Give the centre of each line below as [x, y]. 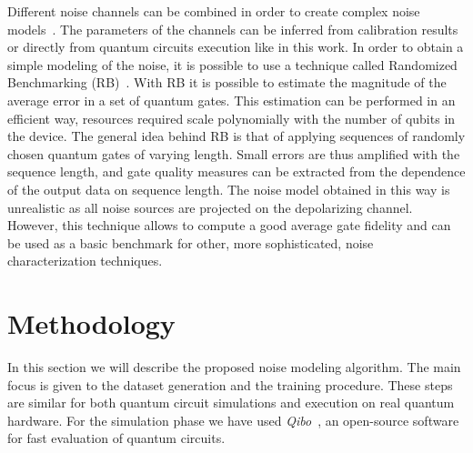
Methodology [91, 323]
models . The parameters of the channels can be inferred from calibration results [233, 29]
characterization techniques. [85, 261]
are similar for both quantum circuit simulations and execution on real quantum [231, 403]
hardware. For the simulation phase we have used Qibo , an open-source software [233, 420]
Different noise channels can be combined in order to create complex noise [214, 11]
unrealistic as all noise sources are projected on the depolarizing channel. [210, 207]
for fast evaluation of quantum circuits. [116, 438]
